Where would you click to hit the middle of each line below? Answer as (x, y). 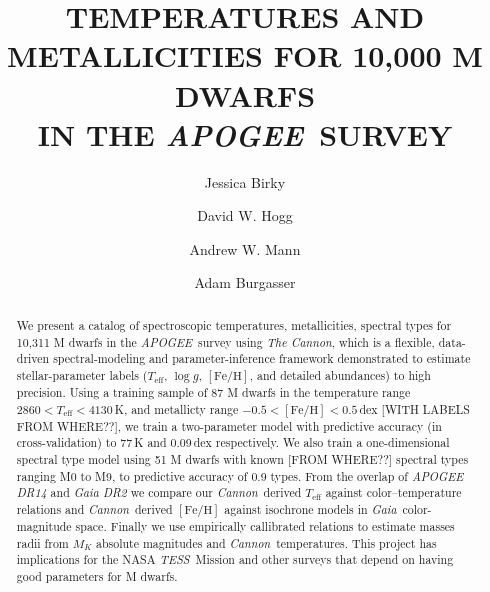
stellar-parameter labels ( (82, 374)
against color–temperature (393, 492)
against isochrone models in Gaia (310, 508)
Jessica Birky (245, 181)
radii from (42, 542)
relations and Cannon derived (94, 508)
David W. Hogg (245, 215)
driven (33, 358)
